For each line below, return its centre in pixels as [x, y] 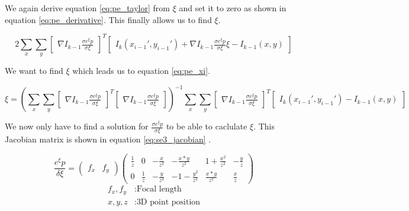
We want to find [34, 71]
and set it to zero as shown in [233, 8]
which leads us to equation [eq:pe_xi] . [141, 71]
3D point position [168, 202]
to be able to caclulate [207, 126]
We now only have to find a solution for [77, 126]
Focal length [159, 189]
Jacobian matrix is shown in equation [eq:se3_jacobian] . [108, 139]
